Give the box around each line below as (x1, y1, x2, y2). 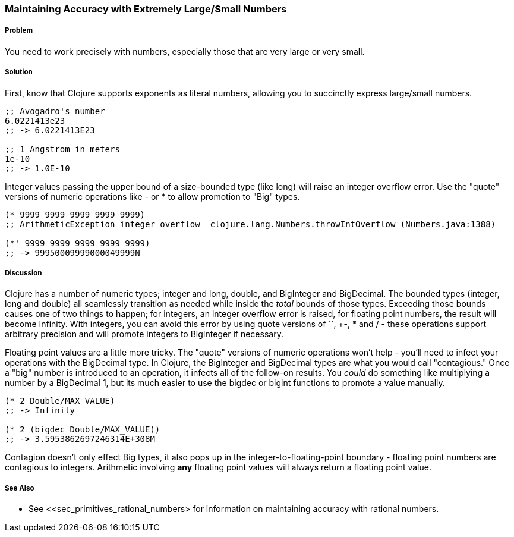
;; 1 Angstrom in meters (5, 144, 120, 154)
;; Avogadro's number (5, 106, 105, 116)
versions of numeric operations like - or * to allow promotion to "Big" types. (5, 191, 300, 202)
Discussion (5, 268, 42, 277)
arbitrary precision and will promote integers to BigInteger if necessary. (5, 329, 283, 340)
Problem (5, 26, 33, 35)
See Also (5, 483, 34, 492)
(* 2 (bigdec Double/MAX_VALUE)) (5, 425, 160, 435)
